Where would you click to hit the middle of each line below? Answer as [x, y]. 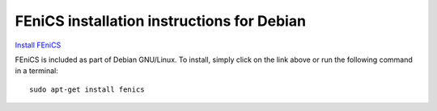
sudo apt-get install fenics [87, 89]
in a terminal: [36, 71]
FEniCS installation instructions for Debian [161, 21]
